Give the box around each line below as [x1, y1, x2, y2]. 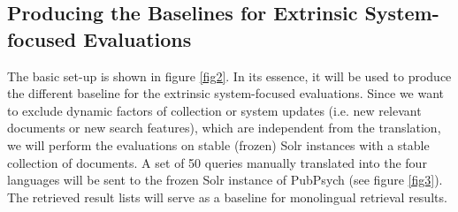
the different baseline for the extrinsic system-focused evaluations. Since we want [7, 84, 445, 102]
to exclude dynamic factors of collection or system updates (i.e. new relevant [7, 101, 422, 119]
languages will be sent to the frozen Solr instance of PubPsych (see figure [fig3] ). [7, 170, 443, 189]
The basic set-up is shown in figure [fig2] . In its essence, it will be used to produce [7, 66, 452, 85]
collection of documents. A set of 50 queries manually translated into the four [7, 153, 427, 171]
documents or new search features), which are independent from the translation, [7, 118, 441, 137]
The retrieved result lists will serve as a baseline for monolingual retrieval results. [7, 187, 447, 206]
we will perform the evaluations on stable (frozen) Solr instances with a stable [7, 135, 430, 154]
